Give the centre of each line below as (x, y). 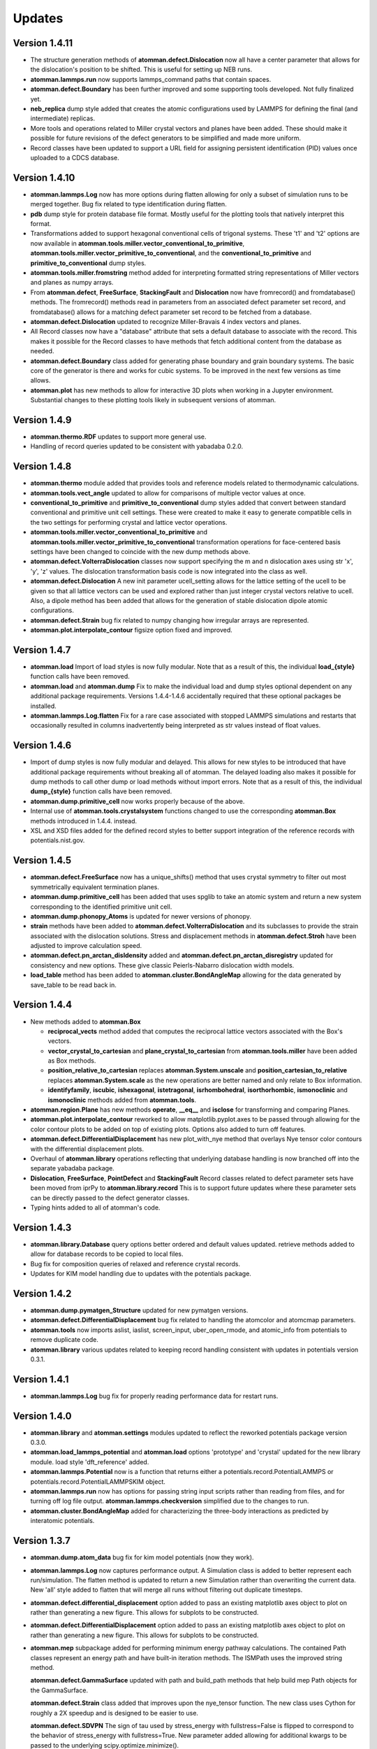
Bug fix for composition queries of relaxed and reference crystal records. (135, 1263)
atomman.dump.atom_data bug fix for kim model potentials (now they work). (142, 1557)
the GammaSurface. (59, 1690)
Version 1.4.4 (43, 1005)
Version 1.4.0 (42, 1416)
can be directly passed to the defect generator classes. (110, 1198)
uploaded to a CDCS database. (75, 157)
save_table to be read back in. (73, 985)
